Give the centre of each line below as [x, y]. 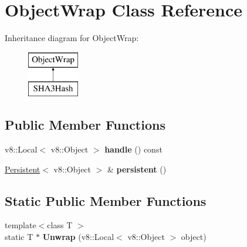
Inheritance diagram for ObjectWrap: [72, 38]
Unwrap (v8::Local [78, 237]
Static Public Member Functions [106, 200]
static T [19, 237]
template [21, 225]
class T [60, 225]
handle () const [133, 149]
